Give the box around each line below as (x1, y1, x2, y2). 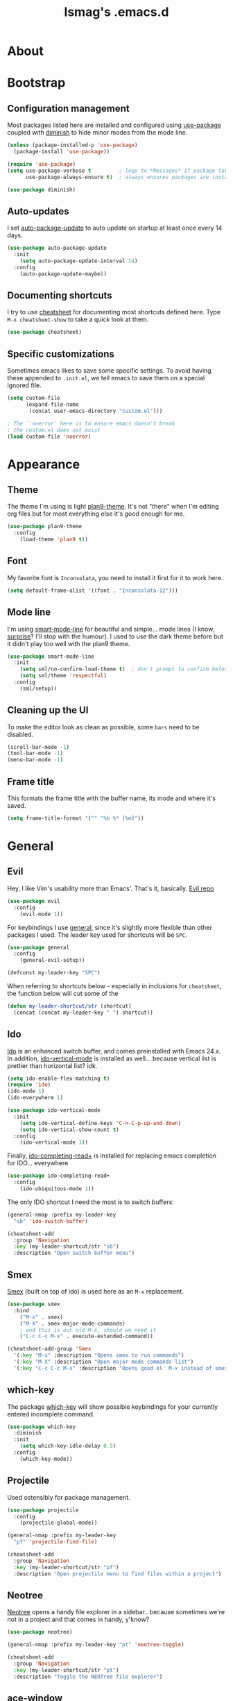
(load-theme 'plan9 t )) (19, 536, 89, 543)
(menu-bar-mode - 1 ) (7, 756, 64, 763)
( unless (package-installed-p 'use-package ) (7, 142, 138, 149)
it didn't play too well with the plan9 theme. (7, 639, 130, 648)
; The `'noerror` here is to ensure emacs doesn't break (7, 420, 175, 427)
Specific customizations (7, 348, 114, 359)
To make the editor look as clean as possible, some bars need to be (7, 722, 200, 731)
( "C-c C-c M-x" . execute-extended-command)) (19, 1333, 154, 1340)
